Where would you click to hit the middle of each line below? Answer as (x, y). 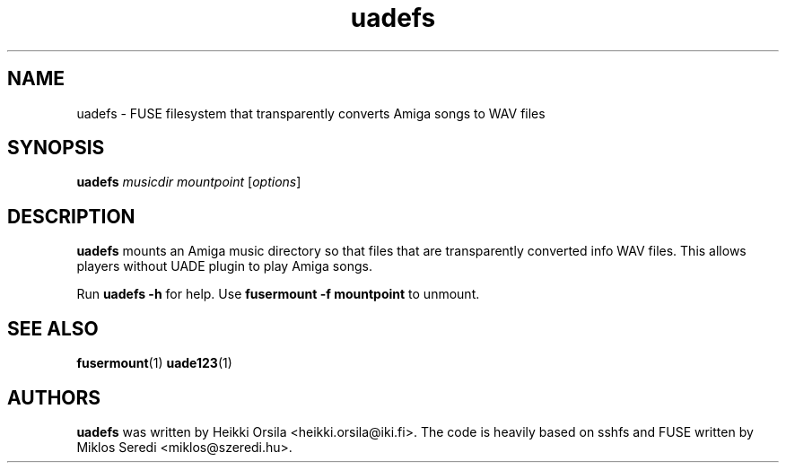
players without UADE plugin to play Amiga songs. (224, 266)
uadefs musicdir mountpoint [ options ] (189, 182)
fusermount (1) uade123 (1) (154, 363)
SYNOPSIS (56, 148)
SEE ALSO (53, 328)
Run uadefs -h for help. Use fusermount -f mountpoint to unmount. (278, 294)
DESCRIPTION (71, 216)
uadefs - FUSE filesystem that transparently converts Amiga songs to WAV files (311, 113)
